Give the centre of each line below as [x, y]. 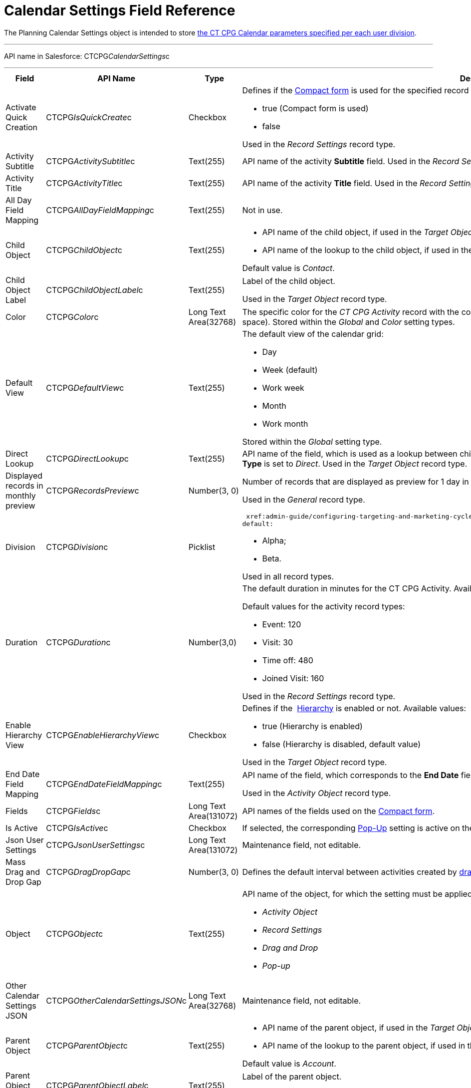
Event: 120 [282, 624]
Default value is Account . [289, 1063]
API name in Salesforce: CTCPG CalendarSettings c [87, 56]
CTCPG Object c [75, 934]
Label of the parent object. [292, 1076]
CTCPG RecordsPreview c [93, 490]
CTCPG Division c [77, 547]
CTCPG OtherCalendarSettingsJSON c [116, 1000]
